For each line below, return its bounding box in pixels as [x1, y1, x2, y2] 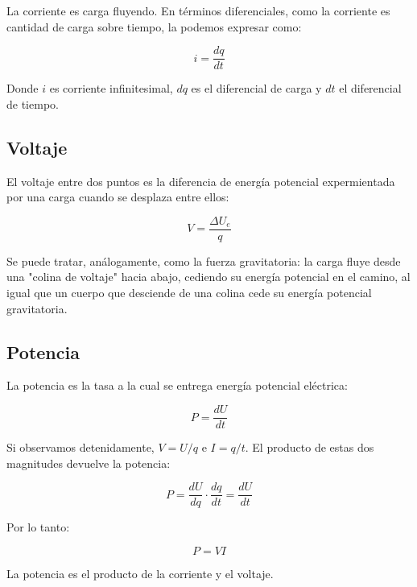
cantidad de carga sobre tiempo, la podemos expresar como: [6, 18, 302, 35]
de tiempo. [6, 95, 59, 112]
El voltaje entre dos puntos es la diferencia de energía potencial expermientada [6, 172, 395, 189]
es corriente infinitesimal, [49, 80, 173, 97]
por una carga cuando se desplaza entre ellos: [6, 188, 229, 205]
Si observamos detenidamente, [6, 439, 155, 456]
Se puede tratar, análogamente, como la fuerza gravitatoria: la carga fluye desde [6, 252, 401, 269]
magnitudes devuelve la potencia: [6, 454, 171, 471]
